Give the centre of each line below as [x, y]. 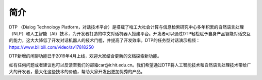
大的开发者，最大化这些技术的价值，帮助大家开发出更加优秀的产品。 [77, 71]
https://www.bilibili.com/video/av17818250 [51, 47]
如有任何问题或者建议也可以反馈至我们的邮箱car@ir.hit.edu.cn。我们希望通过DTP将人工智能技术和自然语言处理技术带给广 [130, 65]
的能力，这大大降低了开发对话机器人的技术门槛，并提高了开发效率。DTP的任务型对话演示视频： [105, 40]
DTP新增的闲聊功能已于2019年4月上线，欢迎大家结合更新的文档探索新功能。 [85, 56]
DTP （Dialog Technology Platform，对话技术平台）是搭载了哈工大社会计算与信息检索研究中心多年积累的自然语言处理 [126, 27]
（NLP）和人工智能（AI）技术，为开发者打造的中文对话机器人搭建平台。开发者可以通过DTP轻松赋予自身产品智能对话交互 [130, 33]
